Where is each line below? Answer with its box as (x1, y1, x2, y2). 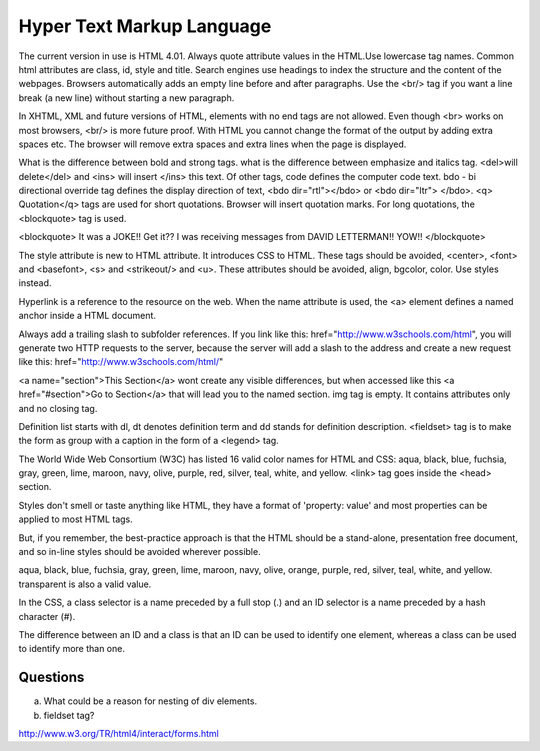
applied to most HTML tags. (18, 513, 134, 525)
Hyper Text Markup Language (18, 15, 272, 37)
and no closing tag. (18, 402, 98, 414)
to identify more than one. (18, 643, 125, 655)
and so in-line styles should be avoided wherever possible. (18, 546, 261, 558)
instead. (18, 277, 52, 289)
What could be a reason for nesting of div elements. (43, 695, 258, 707)
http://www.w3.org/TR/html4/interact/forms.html (18, 728, 219, 740)
